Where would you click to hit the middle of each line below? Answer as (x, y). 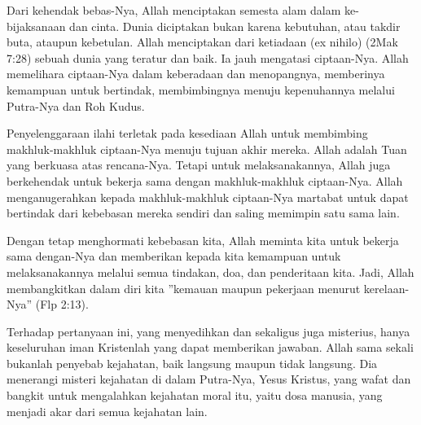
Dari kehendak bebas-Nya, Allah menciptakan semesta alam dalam (174, 10)
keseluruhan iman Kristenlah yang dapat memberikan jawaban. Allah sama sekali (210, 347)
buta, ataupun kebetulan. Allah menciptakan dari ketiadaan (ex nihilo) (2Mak (202, 42)
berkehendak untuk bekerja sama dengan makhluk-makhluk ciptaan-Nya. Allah (205, 180)
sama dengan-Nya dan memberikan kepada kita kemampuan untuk (174, 256)
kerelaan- (386, 288)
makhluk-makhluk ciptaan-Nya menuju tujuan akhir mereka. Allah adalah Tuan (207, 149)
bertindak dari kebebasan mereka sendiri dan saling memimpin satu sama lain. (203, 213)
